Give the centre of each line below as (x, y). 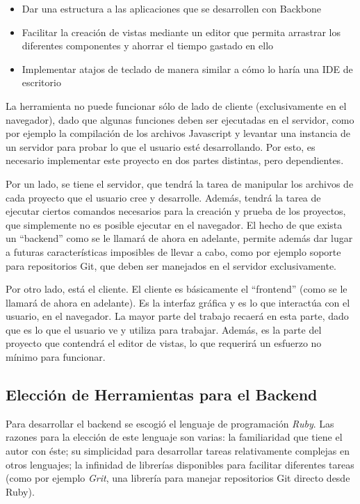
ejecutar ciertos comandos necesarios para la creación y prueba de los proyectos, (176, 211)
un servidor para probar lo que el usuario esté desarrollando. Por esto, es (161, 146)
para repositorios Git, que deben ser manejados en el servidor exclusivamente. (171, 265)
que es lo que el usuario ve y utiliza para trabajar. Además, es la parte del (164, 329)
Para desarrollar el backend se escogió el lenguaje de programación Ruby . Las (170, 423)
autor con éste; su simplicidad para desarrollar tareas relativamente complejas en (178, 451)
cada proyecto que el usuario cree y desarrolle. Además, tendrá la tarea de (163, 197)
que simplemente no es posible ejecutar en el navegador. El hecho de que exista (174, 224)
